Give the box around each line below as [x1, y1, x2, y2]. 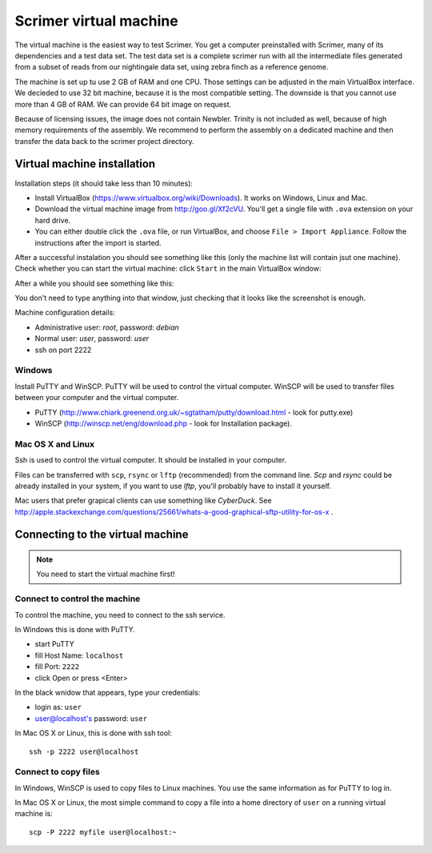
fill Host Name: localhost [34, 651, 124, 660]
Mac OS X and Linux [14, 439, 95, 450]
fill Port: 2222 [34, 662, 80, 671]
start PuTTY [34, 639, 75, 649]
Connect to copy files [14, 767, 100, 778]
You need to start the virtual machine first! [36, 569, 175, 579]
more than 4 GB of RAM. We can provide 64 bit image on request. [14, 99, 232, 109]
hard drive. [34, 215, 71, 225]
